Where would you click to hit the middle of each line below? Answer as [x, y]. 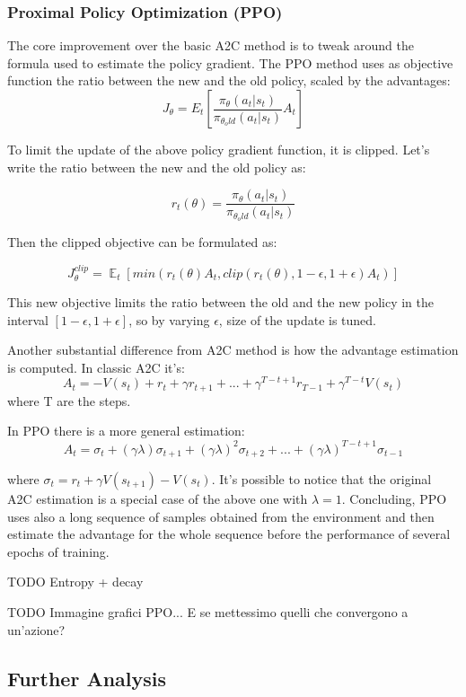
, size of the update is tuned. [297, 319]
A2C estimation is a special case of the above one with [158, 498]
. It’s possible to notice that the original [321, 478]
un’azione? [36, 629]
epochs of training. [58, 551]
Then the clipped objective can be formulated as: [142, 242]
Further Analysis [87, 678]
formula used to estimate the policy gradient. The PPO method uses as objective [230, 62]
